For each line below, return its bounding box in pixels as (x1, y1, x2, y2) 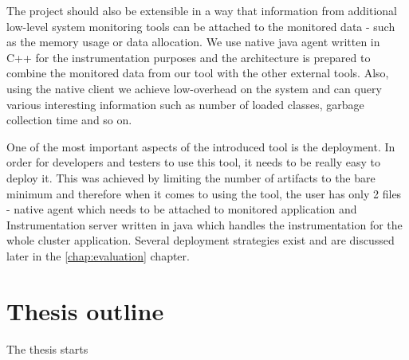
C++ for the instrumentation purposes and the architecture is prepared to (6, 49, 371, 65)
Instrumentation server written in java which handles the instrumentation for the (6, 216, 403, 233)
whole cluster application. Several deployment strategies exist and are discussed (6, 232, 395, 248)
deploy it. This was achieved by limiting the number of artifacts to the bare (6, 169, 376, 186)
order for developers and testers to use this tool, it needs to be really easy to (6, 154, 380, 170)
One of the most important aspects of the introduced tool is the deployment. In (6, 138, 395, 155)
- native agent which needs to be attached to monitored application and (6, 201, 357, 217)
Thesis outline (6, 294, 164, 327)
